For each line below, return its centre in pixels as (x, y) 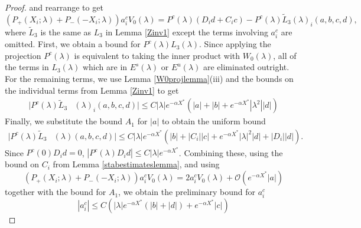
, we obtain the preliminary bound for (187, 192)
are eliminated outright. (246, 67)
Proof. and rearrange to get (54, 7)
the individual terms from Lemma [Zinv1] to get (92, 90)
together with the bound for (56, 192)
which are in (105, 67)
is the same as (66, 32)
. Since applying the (235, 44)
